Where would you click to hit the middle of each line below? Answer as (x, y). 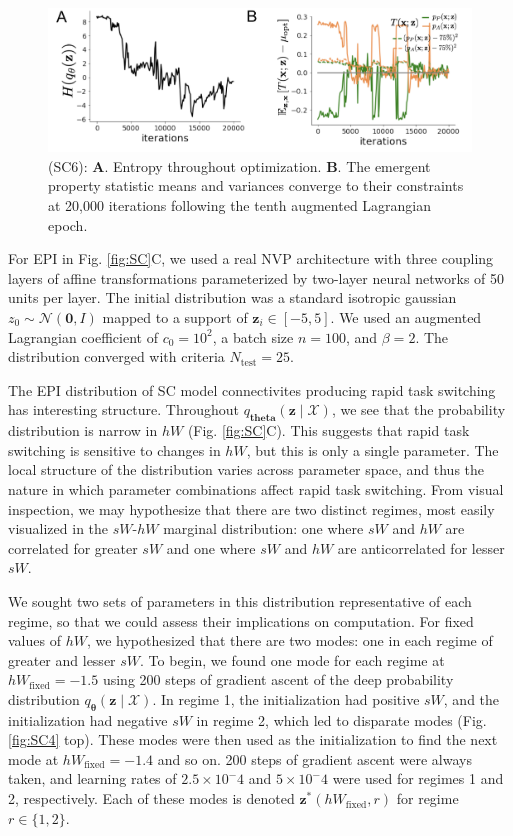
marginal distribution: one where (263, 528)
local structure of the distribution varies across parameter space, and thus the (246, 469)
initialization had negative (88, 719)
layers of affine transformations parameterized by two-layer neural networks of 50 (256, 277)
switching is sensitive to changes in (114, 449)
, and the (471, 698)
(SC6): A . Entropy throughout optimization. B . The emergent (239, 165)
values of (34, 640)
